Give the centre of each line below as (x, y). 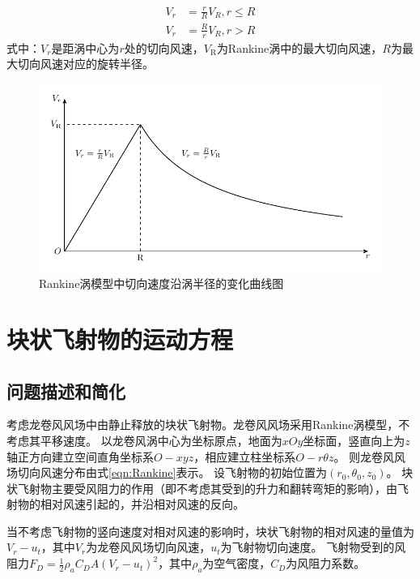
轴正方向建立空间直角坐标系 (80, 456)
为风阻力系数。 (326, 563)
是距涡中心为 (85, 47)
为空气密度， (237, 563)
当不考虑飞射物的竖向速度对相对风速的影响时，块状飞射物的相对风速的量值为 (210, 531)
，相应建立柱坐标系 (245, 456)
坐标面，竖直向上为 (354, 440)
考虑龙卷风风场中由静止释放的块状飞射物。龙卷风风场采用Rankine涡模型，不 (208, 425)
